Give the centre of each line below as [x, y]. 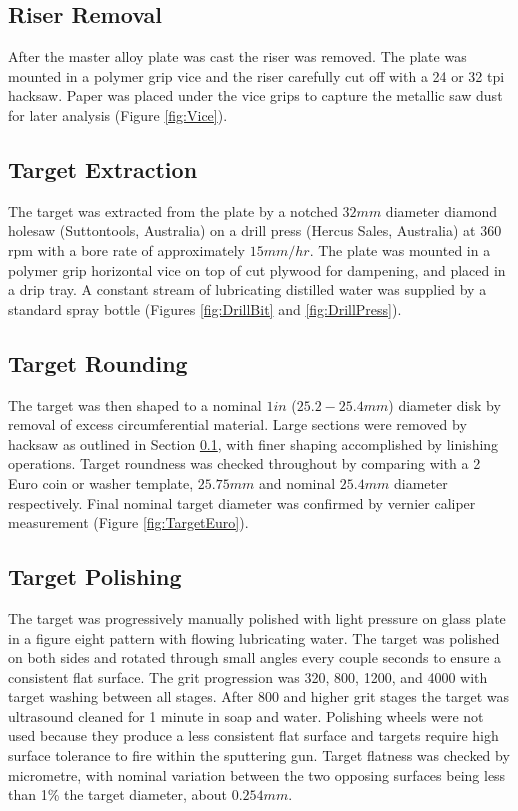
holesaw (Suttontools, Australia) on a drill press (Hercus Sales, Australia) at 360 [255, 230]
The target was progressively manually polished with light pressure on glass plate [257, 617]
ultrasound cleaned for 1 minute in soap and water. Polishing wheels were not [246, 715]
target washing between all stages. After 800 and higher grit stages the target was [259, 696]
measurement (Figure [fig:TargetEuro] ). [128, 522]
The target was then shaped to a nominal [135, 404]
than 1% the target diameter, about [118, 794]
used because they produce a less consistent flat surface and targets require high [253, 735]
